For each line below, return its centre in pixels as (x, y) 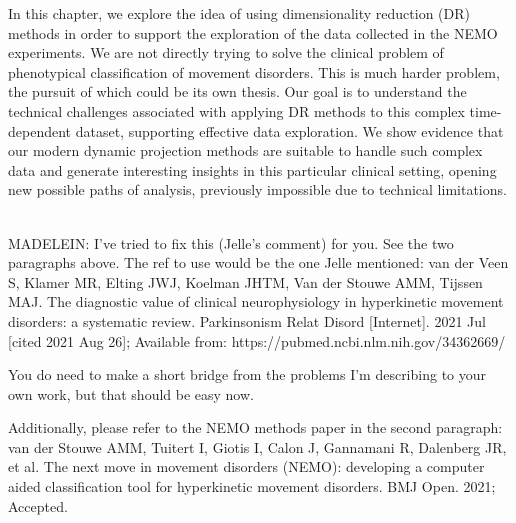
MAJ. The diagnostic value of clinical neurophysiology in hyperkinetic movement (256, 301)
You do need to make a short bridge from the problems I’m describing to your (247, 374)
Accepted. (38, 505)
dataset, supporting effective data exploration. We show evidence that (289, 130)
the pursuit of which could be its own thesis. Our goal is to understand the (237, 91)
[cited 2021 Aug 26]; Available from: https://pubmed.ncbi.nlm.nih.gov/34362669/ (257, 340)
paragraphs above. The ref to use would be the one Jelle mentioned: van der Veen (258, 262)
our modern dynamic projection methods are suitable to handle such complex (245, 150)
